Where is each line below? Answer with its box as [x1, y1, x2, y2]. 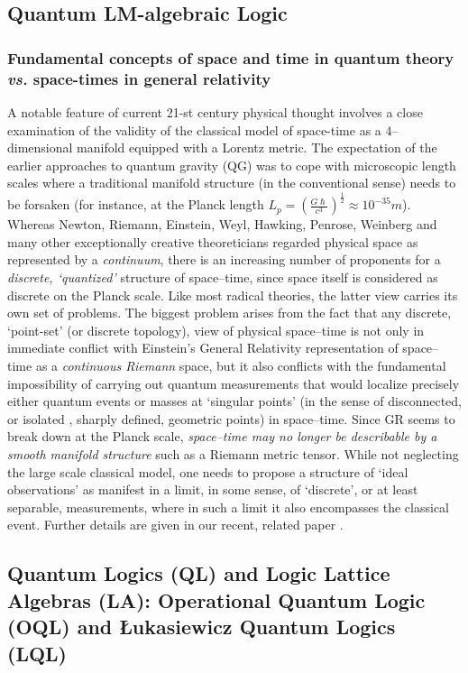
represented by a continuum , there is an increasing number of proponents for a [7, 250, 441, 269]
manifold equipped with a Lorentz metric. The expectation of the [77, 138, 437, 157]
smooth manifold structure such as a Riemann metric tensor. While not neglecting [7, 444, 459, 463]
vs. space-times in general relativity [7, 67, 271, 89]
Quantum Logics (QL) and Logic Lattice [7, 559, 390, 587]
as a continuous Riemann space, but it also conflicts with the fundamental [35, 356, 446, 374]
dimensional [7, 138, 73, 157]
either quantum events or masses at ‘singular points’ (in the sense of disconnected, [7, 392, 462, 410]
